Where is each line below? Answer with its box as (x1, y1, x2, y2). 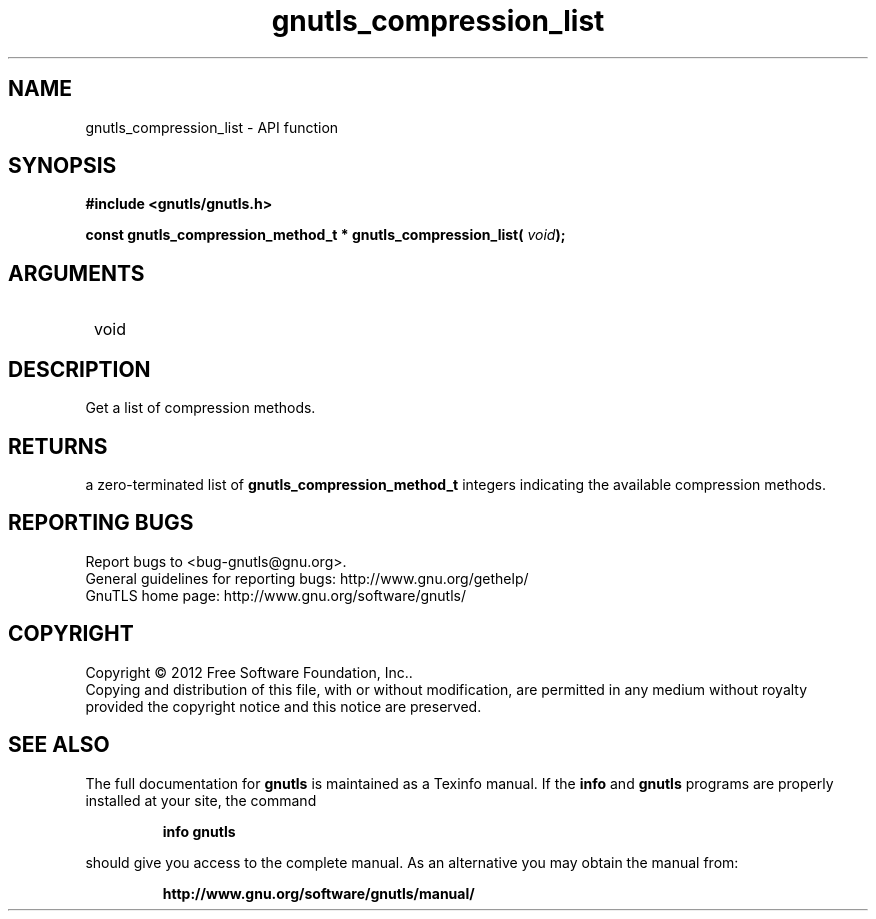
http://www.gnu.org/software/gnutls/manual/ (162, 884, 475, 902)
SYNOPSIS (8, 153, 117, 179)
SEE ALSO (8, 732, 110, 758)
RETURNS (8, 433, 108, 459)
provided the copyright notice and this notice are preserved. (85, 697, 482, 715)
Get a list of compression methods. (85, 399, 316, 417)
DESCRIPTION (8, 356, 151, 382)
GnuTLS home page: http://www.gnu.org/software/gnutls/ (85, 586, 466, 604)
